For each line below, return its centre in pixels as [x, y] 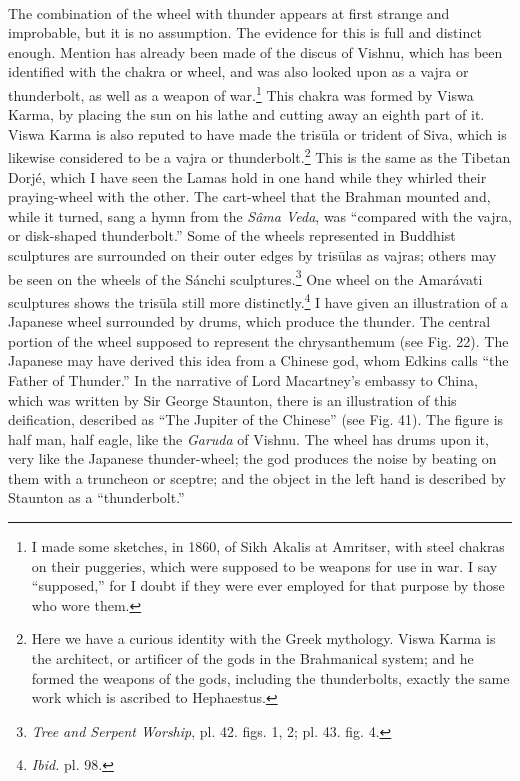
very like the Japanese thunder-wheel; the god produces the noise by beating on [252, 458]
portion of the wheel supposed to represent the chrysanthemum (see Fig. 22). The [258, 340]
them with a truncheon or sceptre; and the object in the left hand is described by [257, 477]
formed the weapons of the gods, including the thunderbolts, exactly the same [270, 677]
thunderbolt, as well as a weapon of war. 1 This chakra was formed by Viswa [241, 93]
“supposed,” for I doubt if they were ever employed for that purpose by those [268, 585]
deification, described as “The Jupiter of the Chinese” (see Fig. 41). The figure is [256, 419]
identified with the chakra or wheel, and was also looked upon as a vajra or [238, 71]
